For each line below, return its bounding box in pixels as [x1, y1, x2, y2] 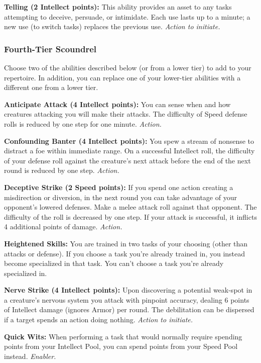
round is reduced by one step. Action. [4, 165, 119, 175]
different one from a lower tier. [4, 82, 98, 93]
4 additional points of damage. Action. [4, 221, 122, 232]
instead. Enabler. [4, 350, 56, 361]
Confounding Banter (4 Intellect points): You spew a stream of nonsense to [4, 135, 254, 146]
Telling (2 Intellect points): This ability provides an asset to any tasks [4, 2, 232, 12]
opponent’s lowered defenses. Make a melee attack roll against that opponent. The [4, 202, 257, 212]
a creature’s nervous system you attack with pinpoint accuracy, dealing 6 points [4, 294, 249, 305]
